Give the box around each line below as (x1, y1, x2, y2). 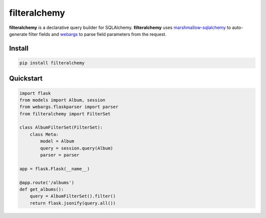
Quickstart (9, 74, 43, 83)
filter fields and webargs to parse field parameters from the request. (28, 31, 167, 37)
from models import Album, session (19, 97, 105, 103)
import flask (19, 90, 51, 96)
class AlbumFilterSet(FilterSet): (19, 125, 103, 130)
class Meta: (30, 132, 59, 137)
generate (9, 31, 28, 37)
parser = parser (40, 152, 80, 158)
